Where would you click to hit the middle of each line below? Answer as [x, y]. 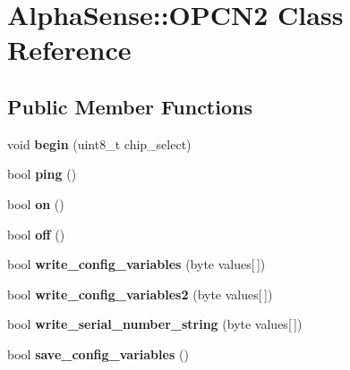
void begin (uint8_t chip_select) [99, 143]
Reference [69, 50]
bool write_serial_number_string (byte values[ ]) [155, 324]
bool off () [36, 234]
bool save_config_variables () [98, 353]
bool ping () [42, 174]
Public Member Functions [130, 106]
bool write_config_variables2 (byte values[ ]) [140, 294]
